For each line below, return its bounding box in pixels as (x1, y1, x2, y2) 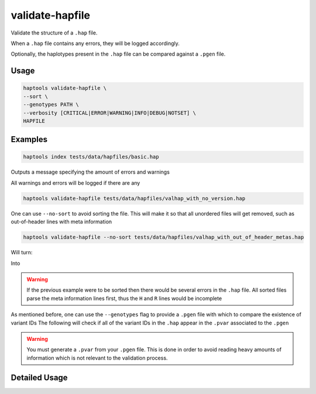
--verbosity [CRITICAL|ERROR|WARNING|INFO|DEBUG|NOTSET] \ (23, 109, 196, 116)
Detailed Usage (11, 372, 68, 382)
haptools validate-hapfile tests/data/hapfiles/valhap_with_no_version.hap (23, 195, 246, 202)
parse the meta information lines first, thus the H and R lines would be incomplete (26, 295, 222, 302)
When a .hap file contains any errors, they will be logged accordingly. (11, 40, 180, 47)
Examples (11, 134, 48, 144)
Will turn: (11, 249, 33, 256)
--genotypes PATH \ (23, 101, 79, 108)
